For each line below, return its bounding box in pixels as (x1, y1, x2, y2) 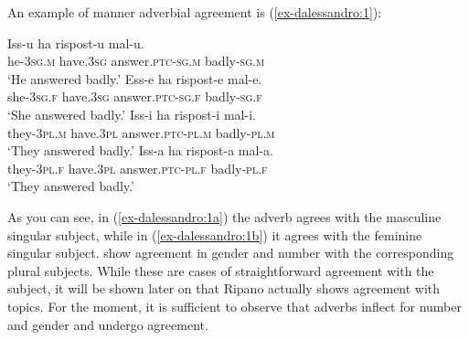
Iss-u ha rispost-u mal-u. (7, 33, 144, 52)
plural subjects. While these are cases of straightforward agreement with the (7, 260, 434, 280)
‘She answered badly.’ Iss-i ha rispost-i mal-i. (7, 104, 256, 123)
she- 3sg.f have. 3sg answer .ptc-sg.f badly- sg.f (7, 87, 262, 106)
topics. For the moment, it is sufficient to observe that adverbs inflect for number (7, 296, 462, 315)
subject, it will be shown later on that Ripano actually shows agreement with (7, 279, 441, 298)
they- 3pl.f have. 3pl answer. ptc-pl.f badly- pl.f (7, 158, 268, 177)
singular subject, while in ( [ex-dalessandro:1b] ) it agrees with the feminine (7, 225, 422, 244)
